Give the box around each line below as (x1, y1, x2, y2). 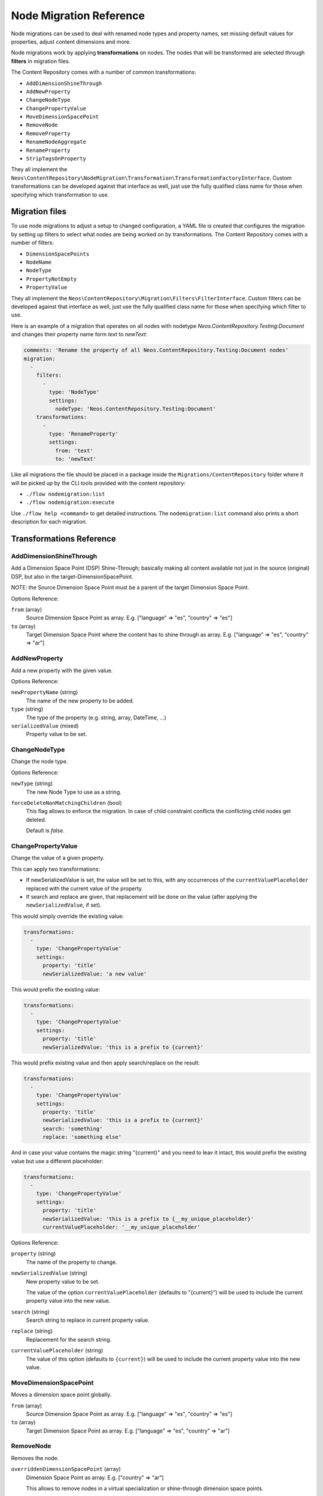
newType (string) (11, 780, 53, 787)
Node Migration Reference (11, 9, 145, 22)
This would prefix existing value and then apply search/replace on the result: (11, 1059, 200, 1066)
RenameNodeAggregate (26, 138, 87, 145)
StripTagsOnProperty (26, 156, 87, 162)
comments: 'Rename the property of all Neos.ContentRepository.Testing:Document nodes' (23, 347, 289, 354)
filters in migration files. (11, 57, 71, 65)
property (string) (11, 1250, 56, 1257)
